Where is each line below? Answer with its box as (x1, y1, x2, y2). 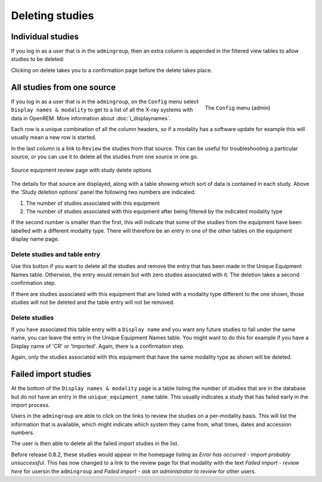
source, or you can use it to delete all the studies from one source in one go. (11, 153, 199, 160)
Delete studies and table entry (11, 250, 101, 259)
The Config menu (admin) (205, 104, 271, 111)
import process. (11, 401, 50, 408)
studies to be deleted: (11, 55, 65, 63)
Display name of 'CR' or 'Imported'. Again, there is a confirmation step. (11, 343, 185, 350)
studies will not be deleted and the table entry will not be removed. (11, 298, 175, 306)
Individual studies (11, 32, 79, 42)
